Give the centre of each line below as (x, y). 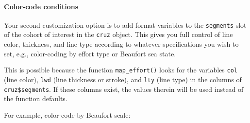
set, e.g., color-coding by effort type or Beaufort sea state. (90, 53)
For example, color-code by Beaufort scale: (67, 114)
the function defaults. (36, 98)
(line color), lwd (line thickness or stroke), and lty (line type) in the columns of (123, 79)
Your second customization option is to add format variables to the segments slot (125, 25)
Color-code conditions (41, 6)
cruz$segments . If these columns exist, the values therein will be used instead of (124, 89)
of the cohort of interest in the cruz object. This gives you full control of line (118, 34)
